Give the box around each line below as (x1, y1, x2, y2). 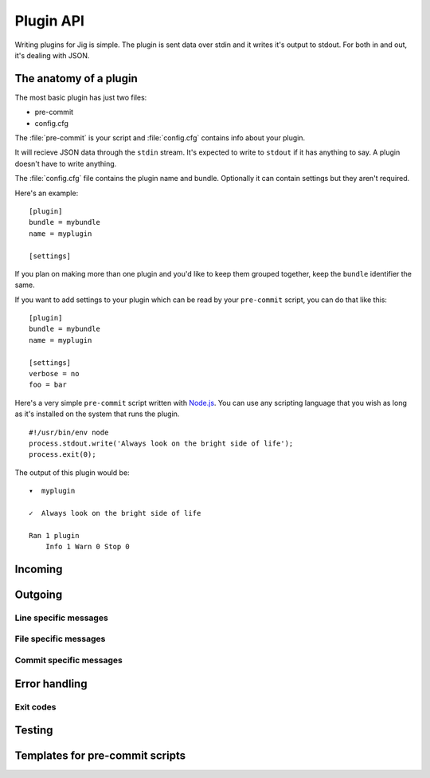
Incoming (14, 562, 63, 576)
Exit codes (14, 701, 57, 713)
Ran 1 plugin (29, 531, 80, 540)
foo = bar (29, 380, 67, 390)
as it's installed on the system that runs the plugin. (14, 409, 180, 418)
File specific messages (14, 634, 106, 645)
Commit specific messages (14, 654, 123, 666)
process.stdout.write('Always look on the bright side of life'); (29, 439, 294, 448)
